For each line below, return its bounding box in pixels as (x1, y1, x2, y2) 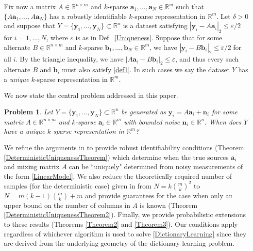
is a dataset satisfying (123, 20, 188, 31)
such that (176, 1, 204, 11)
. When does (204, 116, 241, 126)
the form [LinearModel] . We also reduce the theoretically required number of (4, 171, 232, 181)
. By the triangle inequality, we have (16, 54, 124, 64)
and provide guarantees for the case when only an (85, 190, 233, 200)
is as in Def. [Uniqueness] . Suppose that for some (75, 32, 222, 42)
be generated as (121, 106, 166, 116)
